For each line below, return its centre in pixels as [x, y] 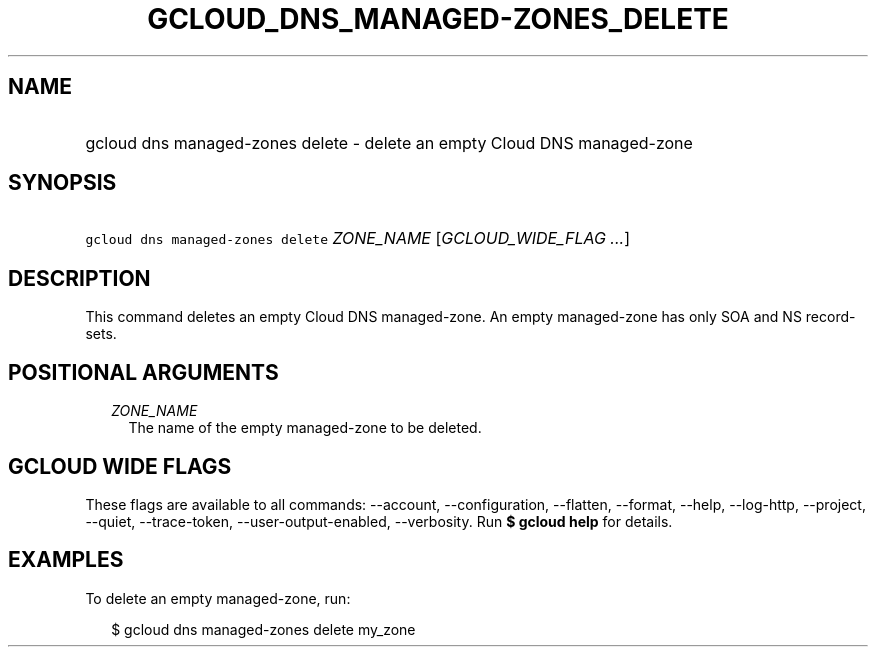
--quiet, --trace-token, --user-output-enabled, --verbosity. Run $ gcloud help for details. [379, 521]
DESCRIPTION [79, 278]
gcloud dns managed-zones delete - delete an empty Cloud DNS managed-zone [389, 142]
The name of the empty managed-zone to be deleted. [305, 428]
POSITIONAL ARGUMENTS [143, 372]
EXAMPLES [66, 560]
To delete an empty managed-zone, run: [218, 598]
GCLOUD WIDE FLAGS [120, 466]
